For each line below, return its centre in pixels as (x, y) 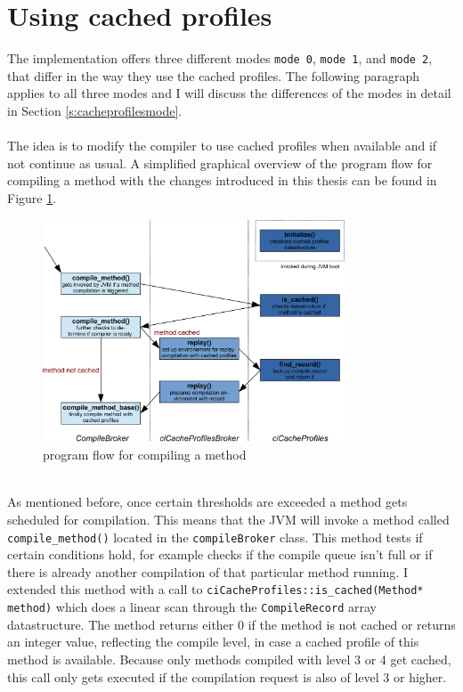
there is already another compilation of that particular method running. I (207, 571)
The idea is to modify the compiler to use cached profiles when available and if (222, 146)
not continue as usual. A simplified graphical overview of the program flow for (220, 163)
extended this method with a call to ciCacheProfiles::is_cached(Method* (215, 589)
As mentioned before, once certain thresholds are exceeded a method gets (207, 502)
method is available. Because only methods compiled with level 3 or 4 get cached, (229, 659)
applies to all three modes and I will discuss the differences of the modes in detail (229, 93)
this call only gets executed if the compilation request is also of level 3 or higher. (227, 676)
